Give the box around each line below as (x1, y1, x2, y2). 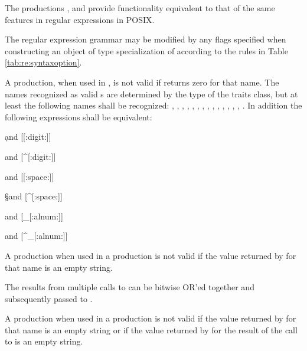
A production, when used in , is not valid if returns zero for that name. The (5, 76, 279, 88)
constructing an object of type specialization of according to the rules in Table (5, 44, 288, 57)
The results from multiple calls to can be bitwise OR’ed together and (5, 281, 254, 293)
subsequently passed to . (5, 292, 93, 304)
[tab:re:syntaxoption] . (5, 56, 82, 68)
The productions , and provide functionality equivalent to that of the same (5, 2, 275, 14)
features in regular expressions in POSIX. (5, 13, 155, 25)
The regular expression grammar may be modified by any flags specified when (5, 33, 286, 45)
